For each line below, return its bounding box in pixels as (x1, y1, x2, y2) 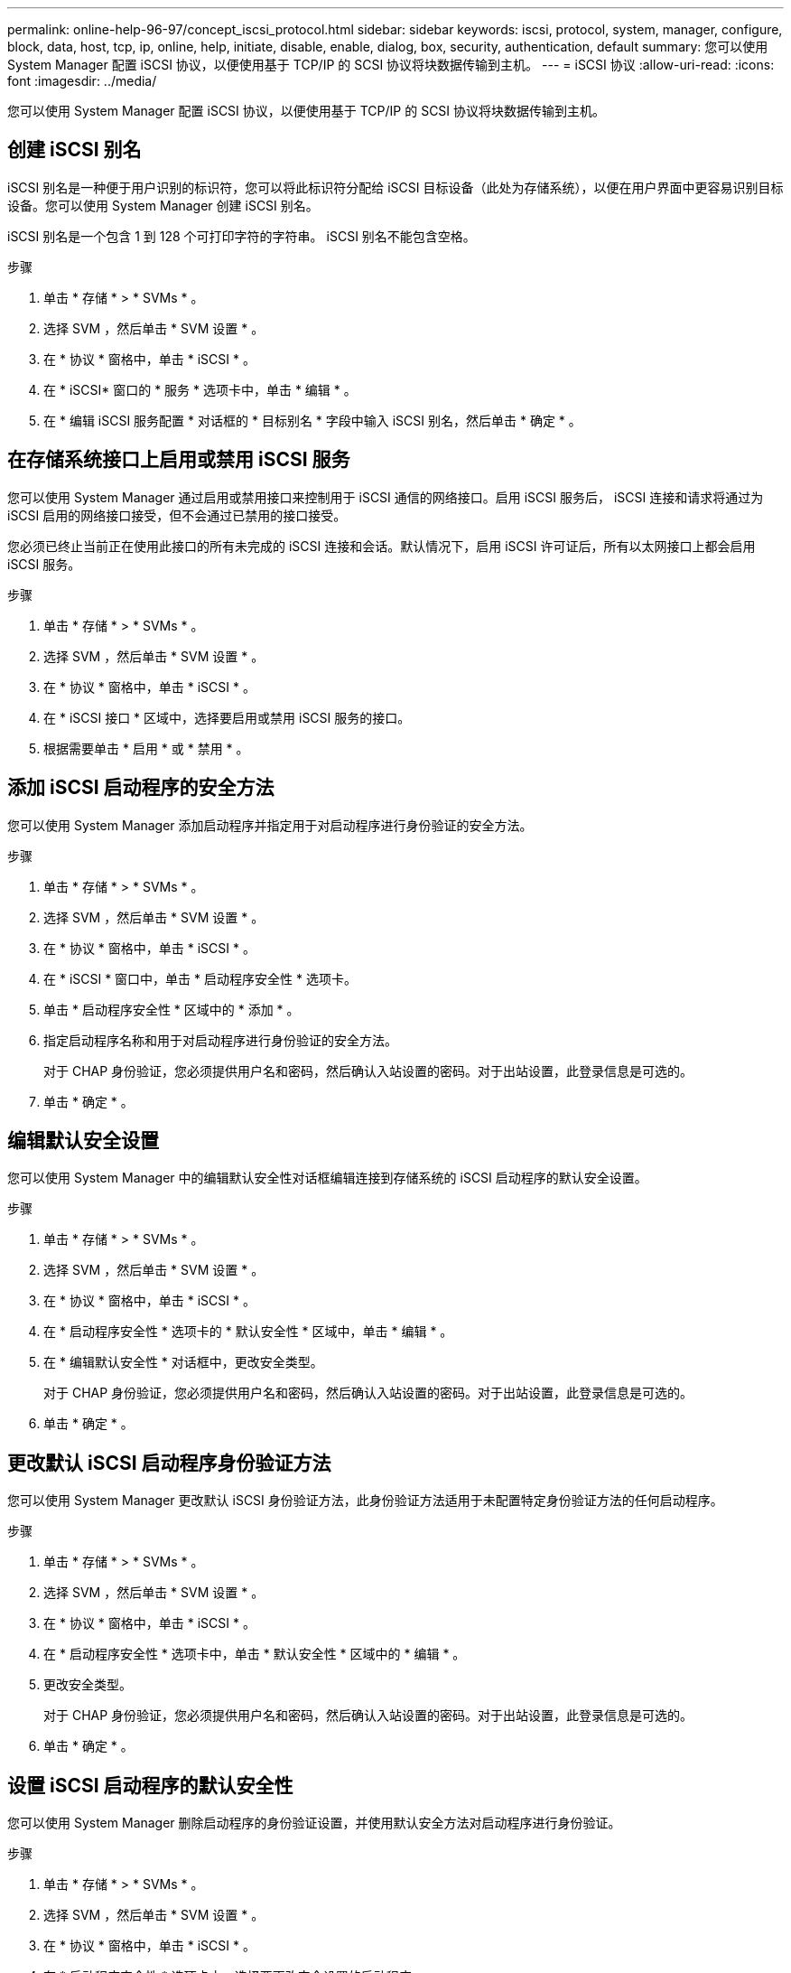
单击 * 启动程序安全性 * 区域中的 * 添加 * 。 (43, 1001, 300, 1017)
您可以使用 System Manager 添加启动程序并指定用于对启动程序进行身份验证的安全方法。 (7, 817, 533, 833)
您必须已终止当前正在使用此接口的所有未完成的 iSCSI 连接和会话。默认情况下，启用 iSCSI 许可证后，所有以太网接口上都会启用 (7, 538, 756, 554)
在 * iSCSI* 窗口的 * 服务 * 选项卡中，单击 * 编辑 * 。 (43, 381, 357, 397)
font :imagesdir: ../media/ (7, 73, 157, 89)
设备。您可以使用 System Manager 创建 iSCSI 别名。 (7, 197, 319, 213)
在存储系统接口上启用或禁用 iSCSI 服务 (7, 448, 350, 472)
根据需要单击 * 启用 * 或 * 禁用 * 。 (43, 740, 249, 756)
